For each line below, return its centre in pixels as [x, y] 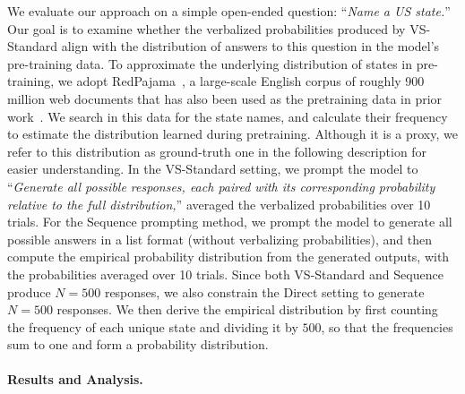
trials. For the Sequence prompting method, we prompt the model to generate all [230, 222]
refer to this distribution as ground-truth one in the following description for [217, 151]
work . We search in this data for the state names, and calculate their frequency [228, 116]
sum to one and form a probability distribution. [138, 344]
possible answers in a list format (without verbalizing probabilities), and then [220, 239]
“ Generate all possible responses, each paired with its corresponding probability [221, 186]
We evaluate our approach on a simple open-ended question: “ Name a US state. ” [229, 11]
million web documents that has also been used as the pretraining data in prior [225, 98]
